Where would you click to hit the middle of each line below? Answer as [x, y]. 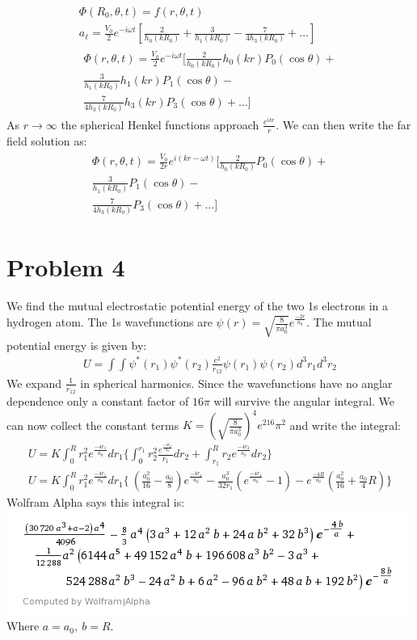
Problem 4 [66, 267]
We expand [34, 383]
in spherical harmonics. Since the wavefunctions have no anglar [236, 383]
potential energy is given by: [77, 345]
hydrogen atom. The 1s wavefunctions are [110, 322]
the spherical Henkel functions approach [160, 124]
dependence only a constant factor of [98, 401]
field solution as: [47, 140]
